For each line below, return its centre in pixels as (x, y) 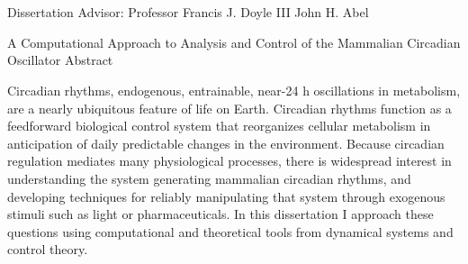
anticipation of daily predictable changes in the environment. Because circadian (226, 143)
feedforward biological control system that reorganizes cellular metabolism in (219, 126)
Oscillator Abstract (60, 60)
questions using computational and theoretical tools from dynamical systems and (230, 231)
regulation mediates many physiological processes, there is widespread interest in (229, 161)
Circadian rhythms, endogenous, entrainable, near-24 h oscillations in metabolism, (234, 90)
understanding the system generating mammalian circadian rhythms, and (209, 178)
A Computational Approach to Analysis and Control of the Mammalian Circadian (234, 42)
